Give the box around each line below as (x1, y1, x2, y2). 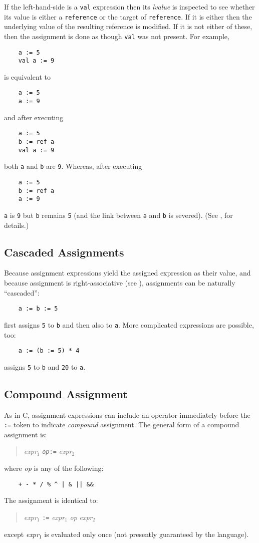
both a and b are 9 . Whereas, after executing (4, 161, 142, 171)
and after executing (4, 112, 64, 122)
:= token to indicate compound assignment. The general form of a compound (4, 419, 239, 430)
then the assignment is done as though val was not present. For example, (4, 31, 229, 41)
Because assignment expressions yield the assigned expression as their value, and (4, 267, 251, 278)
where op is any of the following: (4, 463, 104, 473)
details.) (4, 219, 29, 230)
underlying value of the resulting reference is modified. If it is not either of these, (4, 21, 252, 32)
